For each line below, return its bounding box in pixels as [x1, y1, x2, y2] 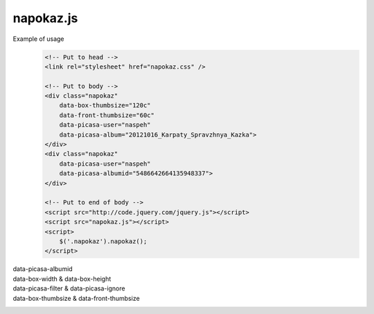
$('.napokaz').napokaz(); [59, 237, 148, 245]
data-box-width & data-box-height [12, 274, 112, 283]
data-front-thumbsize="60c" [59, 111, 155, 119]
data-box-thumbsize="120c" [59, 101, 152, 110]
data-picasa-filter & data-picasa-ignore [12, 284, 125, 293]
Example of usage [12, 35, 65, 43]
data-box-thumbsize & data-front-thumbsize [12, 294, 140, 302]
